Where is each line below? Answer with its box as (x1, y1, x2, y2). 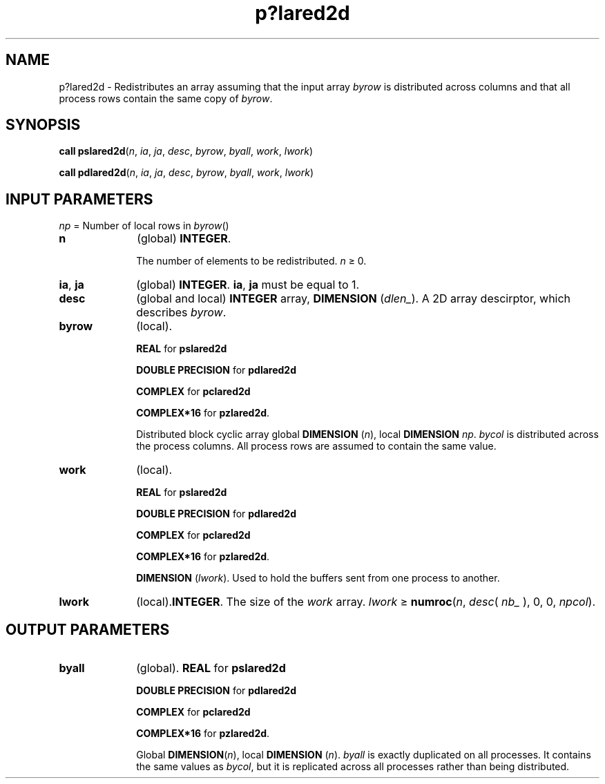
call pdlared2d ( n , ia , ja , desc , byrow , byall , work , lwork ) (59, 166, 314, 179)
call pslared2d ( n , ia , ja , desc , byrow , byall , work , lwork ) (59, 145, 314, 157)
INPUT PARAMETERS (6, 190, 153, 208)
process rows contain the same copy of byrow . (59, 92, 273, 104)
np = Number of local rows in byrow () (59, 220, 229, 232)
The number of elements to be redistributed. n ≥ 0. (136, 255, 367, 267)
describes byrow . (136, 305, 227, 320)
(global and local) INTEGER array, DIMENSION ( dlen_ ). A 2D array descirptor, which (136, 291, 571, 306)
